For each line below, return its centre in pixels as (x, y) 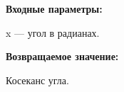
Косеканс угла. (37, 80)
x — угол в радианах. (53, 32)
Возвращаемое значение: (62, 56)
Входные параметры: (54, 8)
